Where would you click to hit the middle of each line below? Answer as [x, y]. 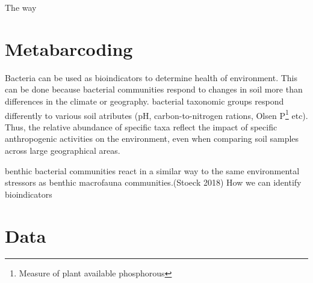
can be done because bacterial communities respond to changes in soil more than [154, 89]
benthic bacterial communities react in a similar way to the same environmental [152, 170]
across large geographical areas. [63, 150]
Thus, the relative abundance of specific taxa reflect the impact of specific [141, 126]
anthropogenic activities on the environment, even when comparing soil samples [152, 138]
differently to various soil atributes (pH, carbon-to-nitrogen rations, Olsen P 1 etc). [156, 114]
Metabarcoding [69, 48]
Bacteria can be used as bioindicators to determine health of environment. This [151, 77]
